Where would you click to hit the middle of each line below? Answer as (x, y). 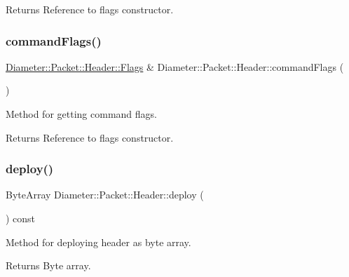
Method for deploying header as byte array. (98, 242)
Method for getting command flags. (81, 114)
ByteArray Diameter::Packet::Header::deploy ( (105, 195)
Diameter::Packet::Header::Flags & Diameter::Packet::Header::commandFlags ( (175, 66)
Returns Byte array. (48, 265)
